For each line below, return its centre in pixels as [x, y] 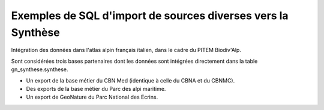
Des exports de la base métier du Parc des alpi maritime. [96, 88]
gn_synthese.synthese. [40, 69]
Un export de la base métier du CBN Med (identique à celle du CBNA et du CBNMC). [130, 80]
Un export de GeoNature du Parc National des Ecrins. [92, 97]
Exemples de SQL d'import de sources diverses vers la [150, 16]
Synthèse [35, 32]
